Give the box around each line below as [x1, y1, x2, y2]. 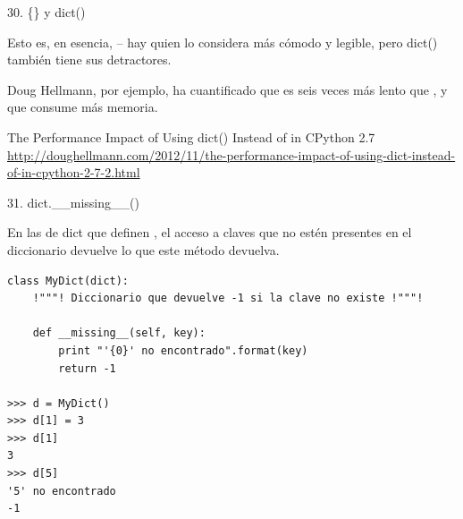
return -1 [58, 362, 116, 375]
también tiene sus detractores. [7, 50, 172, 69]
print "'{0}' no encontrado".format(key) [58, 344, 308, 357]
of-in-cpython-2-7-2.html [7, 163, 140, 182]
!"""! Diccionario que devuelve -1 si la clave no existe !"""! [32, 292, 424, 305]
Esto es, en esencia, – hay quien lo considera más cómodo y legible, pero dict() [7, 32, 438, 51]
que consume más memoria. [7, 98, 158, 116]
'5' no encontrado [7, 484, 116, 498]
